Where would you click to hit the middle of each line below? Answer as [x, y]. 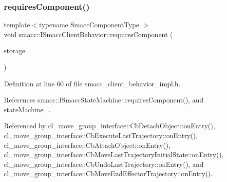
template [17, 25]
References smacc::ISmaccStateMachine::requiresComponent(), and [104, 100]
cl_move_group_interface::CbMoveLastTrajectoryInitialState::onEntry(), [114, 154]
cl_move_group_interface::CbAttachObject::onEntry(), [87, 145]
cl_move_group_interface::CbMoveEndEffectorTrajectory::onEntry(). [108, 173]
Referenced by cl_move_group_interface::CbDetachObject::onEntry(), [110, 126]
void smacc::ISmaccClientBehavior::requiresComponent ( [88, 34]
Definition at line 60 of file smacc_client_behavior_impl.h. [92, 83]
